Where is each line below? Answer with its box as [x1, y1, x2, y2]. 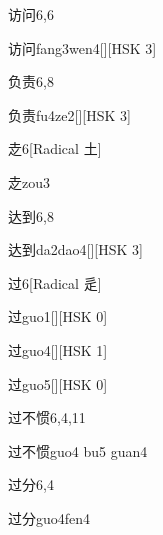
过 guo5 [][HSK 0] [8, 373, 108, 394]
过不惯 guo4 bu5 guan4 [8, 440, 148, 461]
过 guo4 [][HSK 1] [8, 339, 108, 360]
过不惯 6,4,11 [8, 407, 86, 428]
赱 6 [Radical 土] [8, 138, 102, 159]
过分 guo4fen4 [8, 507, 91, 528]
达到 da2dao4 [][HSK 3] [8, 239, 143, 260]
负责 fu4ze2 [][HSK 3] [8, 104, 131, 125]
